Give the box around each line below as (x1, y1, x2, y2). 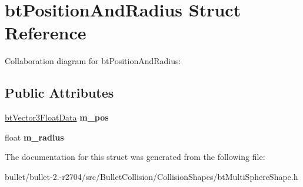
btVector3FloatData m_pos (5, 111, 109, 123)
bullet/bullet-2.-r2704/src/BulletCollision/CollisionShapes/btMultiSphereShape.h (5, 170, 298, 182)
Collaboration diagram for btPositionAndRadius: (5, 55, 181, 67)
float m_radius (5, 131, 64, 143)
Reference (5, 21, 86, 45)
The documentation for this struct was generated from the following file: (5, 151, 265, 163)
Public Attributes (5, 84, 114, 102)
